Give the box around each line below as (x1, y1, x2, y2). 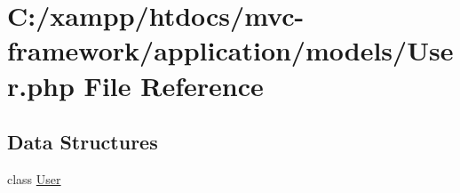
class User (7, 169, 61, 188)
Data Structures (7, 128, 158, 156)
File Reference (83, 67, 264, 103)
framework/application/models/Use (7, 32, 454, 68)
